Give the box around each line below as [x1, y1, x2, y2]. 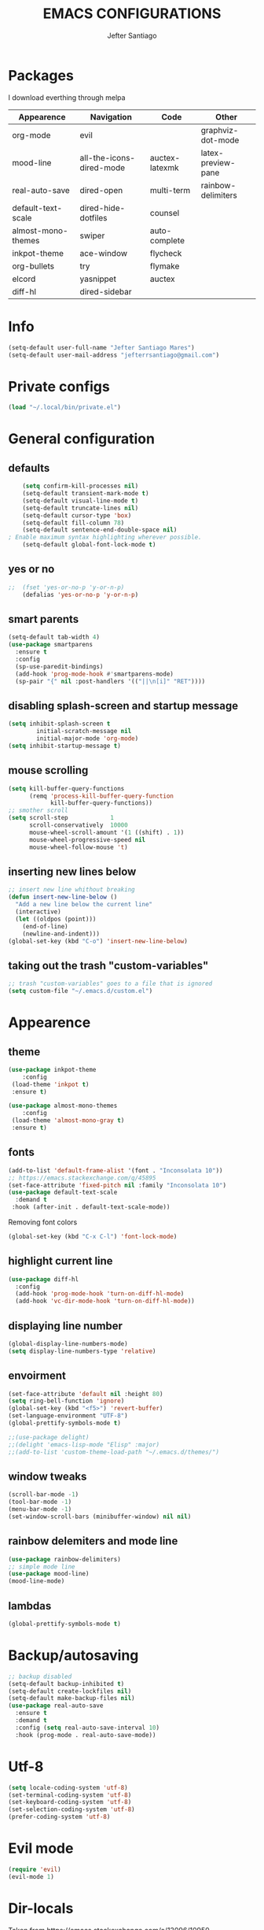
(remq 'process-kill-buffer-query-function [28, 792, 174, 800]
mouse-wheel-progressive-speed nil [28, 835, 146, 843]
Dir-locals [8, 1899, 74, 1917]
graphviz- [200, 124, 239, 135]
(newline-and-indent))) [22, 930, 101, 938]
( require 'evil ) [8, 1865, 61, 1873]
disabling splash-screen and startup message [8, 698, 238, 713]
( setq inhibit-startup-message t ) [8, 742, 122, 750]
